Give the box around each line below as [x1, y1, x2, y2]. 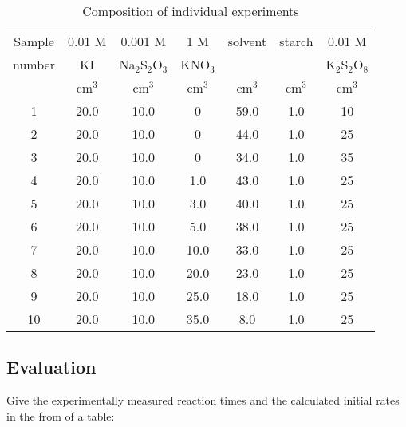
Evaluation [6, 354, 97, 379]
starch [279, 32, 313, 50]
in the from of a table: [6, 407, 115, 424]
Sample [14, 32, 54, 50]
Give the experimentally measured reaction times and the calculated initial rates [6, 392, 400, 409]
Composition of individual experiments [82, 2, 299, 20]
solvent [227, 32, 267, 50]
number [13, 55, 55, 73]
